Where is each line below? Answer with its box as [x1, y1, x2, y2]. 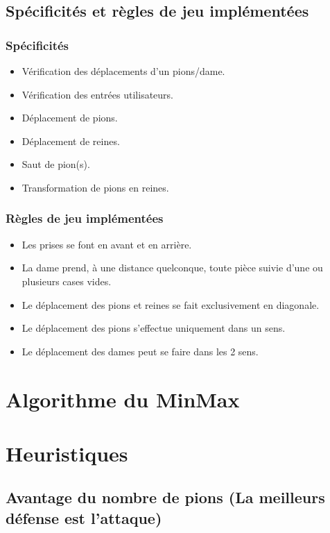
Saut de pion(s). [21, 157, 90, 171]
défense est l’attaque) [6, 507, 162, 528]
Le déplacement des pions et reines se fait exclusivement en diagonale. [21, 297, 320, 312]
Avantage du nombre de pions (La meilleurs [6, 487, 325, 508]
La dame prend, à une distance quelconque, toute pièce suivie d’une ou [21, 260, 323, 275]
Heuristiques [6, 439, 128, 467]
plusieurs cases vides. [21, 273, 112, 288]
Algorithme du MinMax [6, 384, 240, 413]
